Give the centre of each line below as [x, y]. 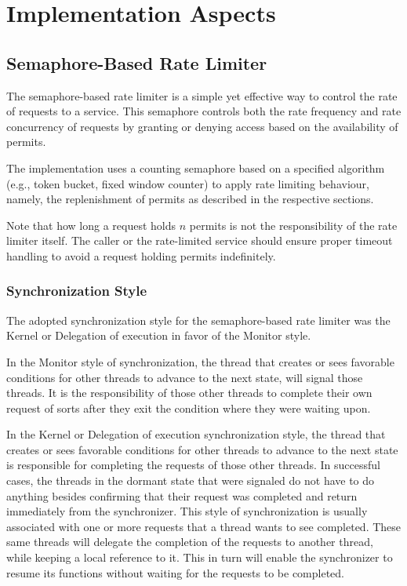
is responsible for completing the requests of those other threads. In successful [193, 465]
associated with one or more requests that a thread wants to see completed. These [204, 526]
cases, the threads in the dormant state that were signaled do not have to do [191, 480]
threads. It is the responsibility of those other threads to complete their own [189, 393]
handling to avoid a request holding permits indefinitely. [141, 255]
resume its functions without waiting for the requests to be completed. [175, 572]
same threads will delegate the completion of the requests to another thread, [190, 542]
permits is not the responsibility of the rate [293, 225]
